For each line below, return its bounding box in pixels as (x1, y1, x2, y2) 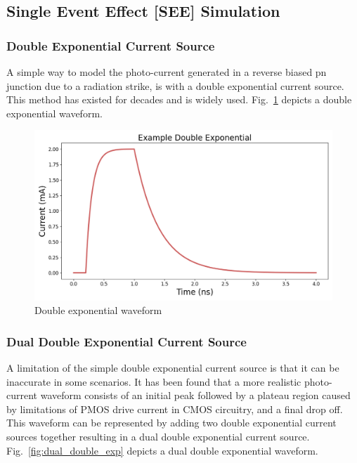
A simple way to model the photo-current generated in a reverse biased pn (6, 65, 327, 79)
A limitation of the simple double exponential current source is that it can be (6, 360, 339, 374)
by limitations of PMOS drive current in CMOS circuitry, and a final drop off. (6, 401, 343, 416)
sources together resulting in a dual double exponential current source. (6, 429, 310, 443)
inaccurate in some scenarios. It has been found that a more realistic (6, 374, 301, 389)
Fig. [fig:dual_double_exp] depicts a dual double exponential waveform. (6, 443, 318, 457)
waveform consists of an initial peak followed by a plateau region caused (40, 388, 351, 403)
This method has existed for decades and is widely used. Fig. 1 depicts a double (6, 92, 352, 107)
